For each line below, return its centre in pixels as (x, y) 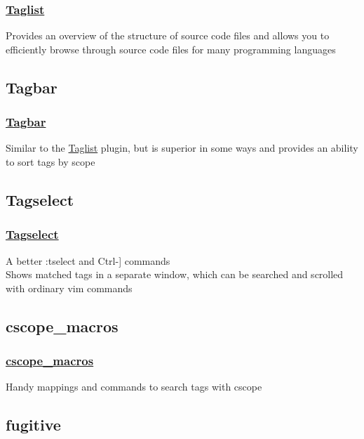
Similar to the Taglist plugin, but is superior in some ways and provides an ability (182, 148)
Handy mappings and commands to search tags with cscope (134, 387)
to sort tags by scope (50, 162)
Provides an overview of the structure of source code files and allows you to (168, 35)
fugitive (33, 425)
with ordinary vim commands (69, 288)
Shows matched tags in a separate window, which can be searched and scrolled (175, 274)
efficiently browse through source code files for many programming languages (171, 49)
